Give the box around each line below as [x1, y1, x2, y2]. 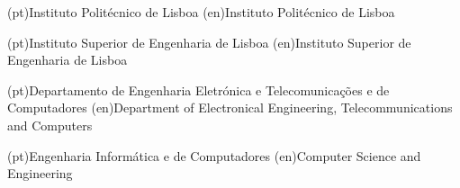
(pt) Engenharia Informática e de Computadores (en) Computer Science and [7, 146, 421, 165]
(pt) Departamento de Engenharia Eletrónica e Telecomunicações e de [7, 80, 390, 99]
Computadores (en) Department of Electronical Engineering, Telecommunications [7, 98, 453, 117]
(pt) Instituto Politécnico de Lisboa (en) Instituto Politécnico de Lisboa [7, 3, 395, 21]
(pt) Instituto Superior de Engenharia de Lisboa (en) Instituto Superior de [7, 32, 411, 51]
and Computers [7, 115, 93, 134]
